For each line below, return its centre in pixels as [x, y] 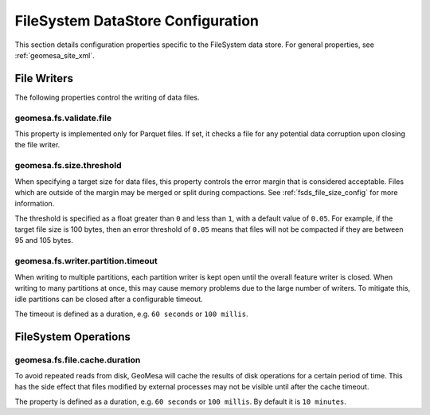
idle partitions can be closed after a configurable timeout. [109, 300]
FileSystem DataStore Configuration [137, 21]
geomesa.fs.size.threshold [68, 166]
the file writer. [37, 145]
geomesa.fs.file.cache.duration [78, 360]
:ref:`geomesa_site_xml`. [55, 55]
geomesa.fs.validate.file [63, 118]
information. [35, 204]
